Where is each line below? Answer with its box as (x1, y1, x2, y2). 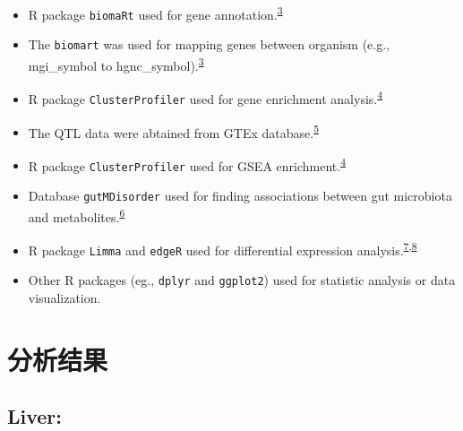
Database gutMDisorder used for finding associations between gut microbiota (28, 186, 452, 205)
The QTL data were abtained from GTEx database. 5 (28, 120, 319, 142)
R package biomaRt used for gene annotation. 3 (28, 3, 283, 23)
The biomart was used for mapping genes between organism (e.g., (28, 35, 390, 54)
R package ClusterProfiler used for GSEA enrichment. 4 (28, 153, 346, 175)
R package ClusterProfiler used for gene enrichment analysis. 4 (28, 87, 383, 108)
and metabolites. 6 (28, 204, 125, 226)
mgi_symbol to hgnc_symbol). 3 (28, 53, 204, 74)
